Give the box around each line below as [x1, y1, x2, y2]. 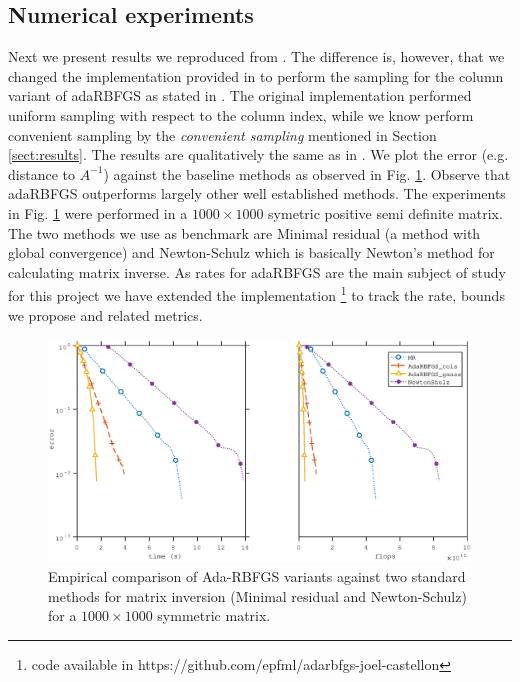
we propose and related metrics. [8, 304, 203, 325]
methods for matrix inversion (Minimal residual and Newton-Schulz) [48, 585, 467, 606]
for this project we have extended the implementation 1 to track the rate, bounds [8, 282, 505, 305]
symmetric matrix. [157, 605, 271, 626]
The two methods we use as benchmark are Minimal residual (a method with [8, 222, 481, 243]
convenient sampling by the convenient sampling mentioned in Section [8, 124, 437, 145]
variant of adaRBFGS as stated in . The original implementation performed [8, 85, 472, 106]
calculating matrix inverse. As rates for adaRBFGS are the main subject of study [8, 261, 506, 282]
